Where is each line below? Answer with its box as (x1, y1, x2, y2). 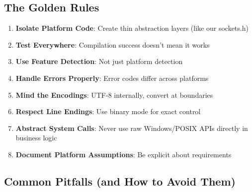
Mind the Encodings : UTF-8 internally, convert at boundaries (15, 89, 213, 100)
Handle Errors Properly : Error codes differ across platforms (15, 72, 209, 83)
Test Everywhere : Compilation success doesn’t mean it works (15, 39, 210, 50)
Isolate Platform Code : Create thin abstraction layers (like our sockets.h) (15, 23, 249, 33)
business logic (15, 132, 57, 143)
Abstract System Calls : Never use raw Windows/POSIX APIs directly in (15, 123, 248, 133)
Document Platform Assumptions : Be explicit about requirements (15, 149, 232, 159)
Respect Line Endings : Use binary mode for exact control (15, 106, 201, 117)
